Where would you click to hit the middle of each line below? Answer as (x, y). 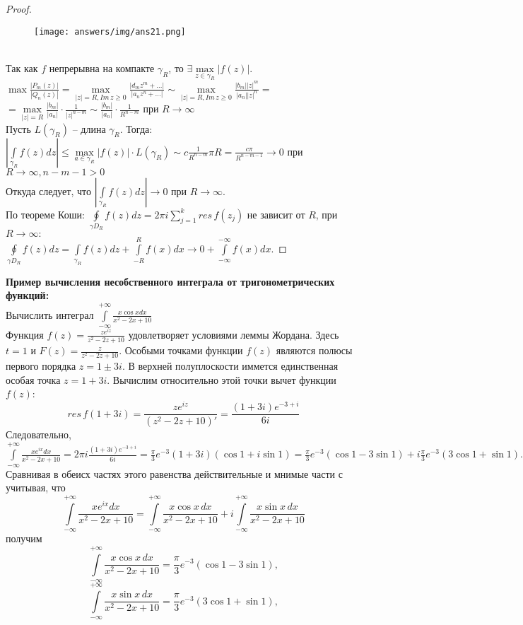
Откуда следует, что (48, 191)
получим (24, 538)
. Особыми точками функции (181, 350)
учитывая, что (36, 487)
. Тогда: (136, 128)
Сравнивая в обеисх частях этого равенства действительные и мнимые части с (174, 473)
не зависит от (276, 214)
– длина (89, 128)
